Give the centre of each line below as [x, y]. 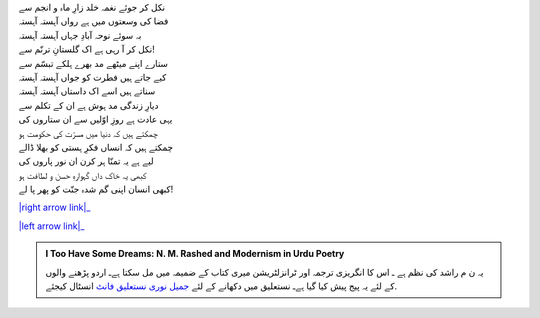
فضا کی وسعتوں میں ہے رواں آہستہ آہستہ [93, 21]
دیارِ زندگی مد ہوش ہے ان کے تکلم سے [88, 105]
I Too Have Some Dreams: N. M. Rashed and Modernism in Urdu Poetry [195, 254]
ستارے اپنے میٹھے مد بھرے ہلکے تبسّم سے [93, 63]
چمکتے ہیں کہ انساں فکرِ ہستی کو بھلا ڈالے [96, 147]
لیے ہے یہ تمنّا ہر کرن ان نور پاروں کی [86, 161]
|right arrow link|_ [54, 207]
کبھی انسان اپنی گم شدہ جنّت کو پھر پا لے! [96, 189]
